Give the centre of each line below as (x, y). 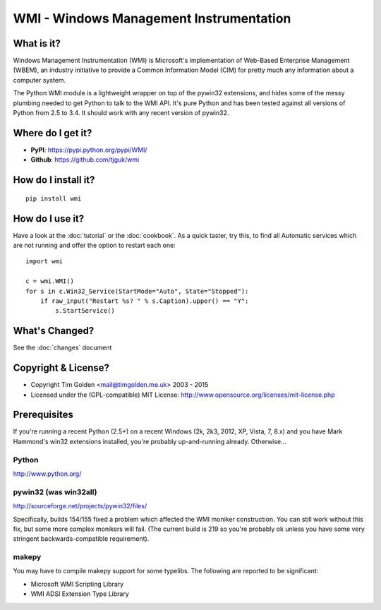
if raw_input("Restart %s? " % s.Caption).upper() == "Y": (144, 301)
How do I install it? (54, 180)
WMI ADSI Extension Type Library (80, 594)
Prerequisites (43, 415)
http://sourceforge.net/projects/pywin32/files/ (80, 506)
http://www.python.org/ (47, 474)
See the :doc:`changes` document (62, 348)
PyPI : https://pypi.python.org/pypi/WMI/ (89, 150)
